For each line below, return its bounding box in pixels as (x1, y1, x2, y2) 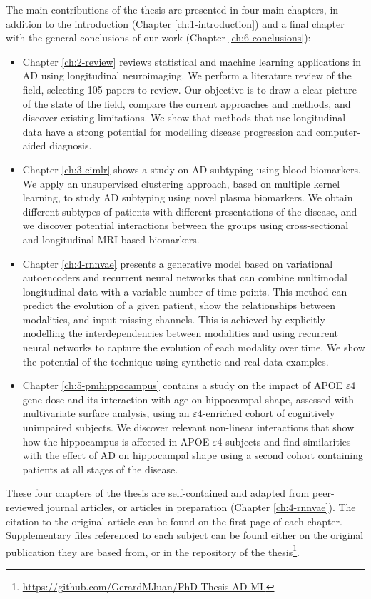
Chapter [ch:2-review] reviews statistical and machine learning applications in (22, 54, 361, 69)
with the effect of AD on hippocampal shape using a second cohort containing (22, 448, 364, 463)
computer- (315, 124, 360, 139)
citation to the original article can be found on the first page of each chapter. (6, 513, 342, 528)
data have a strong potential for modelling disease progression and (22, 124, 312, 139)
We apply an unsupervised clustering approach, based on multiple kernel (22, 176, 340, 191)
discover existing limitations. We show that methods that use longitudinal (22, 110, 346, 125)
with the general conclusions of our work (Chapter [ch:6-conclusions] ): (6, 30, 311, 45)
